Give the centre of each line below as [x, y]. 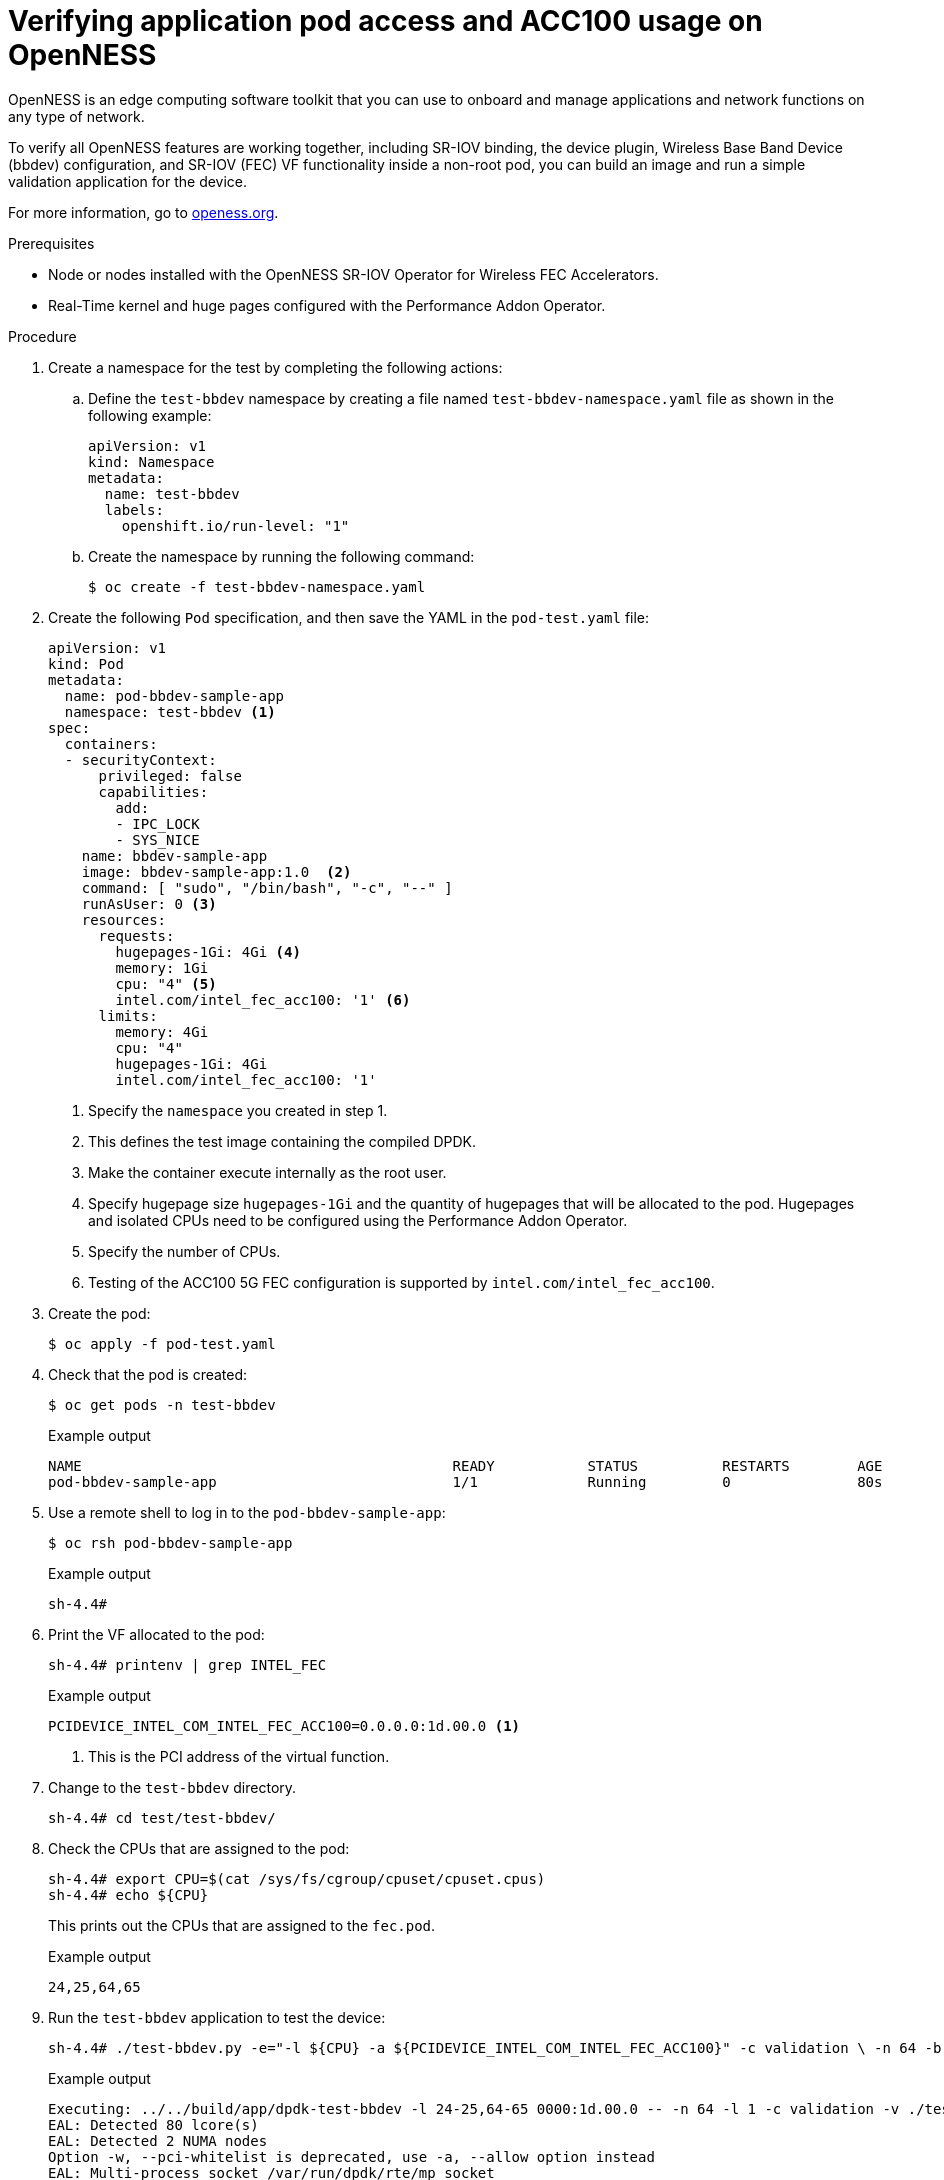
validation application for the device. [128, 181]
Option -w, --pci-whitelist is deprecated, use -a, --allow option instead [351, 2156]
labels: [134, 509]
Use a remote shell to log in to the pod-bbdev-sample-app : [247, 1512]
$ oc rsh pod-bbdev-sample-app [170, 1542]
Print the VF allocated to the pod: [156, 1634]
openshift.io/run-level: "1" [235, 525]
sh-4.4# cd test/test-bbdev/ [162, 1817]
